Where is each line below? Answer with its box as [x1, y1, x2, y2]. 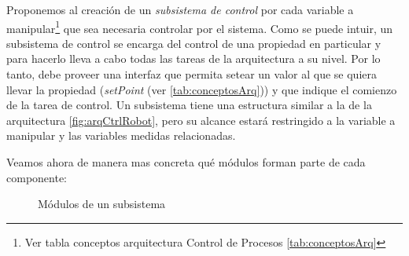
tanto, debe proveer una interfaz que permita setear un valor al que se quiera [6, 66, 377, 82]
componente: [6, 169, 67, 185]
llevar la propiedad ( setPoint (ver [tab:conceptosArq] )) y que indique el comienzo [6, 81, 397, 97]
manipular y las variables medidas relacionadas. [6, 127, 236, 144]
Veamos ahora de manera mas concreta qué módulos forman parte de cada [6, 154, 366, 170]
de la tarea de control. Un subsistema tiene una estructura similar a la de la [6, 97, 372, 113]
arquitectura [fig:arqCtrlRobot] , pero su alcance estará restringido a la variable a [6, 112, 396, 128]
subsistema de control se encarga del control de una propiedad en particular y [6, 35, 381, 51]
